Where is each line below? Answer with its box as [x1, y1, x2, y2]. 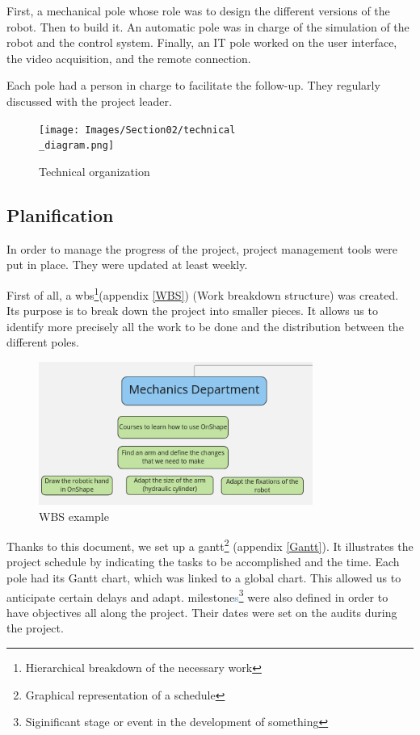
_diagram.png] [39, 140, 115, 152]
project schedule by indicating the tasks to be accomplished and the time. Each [6, 553, 400, 570]
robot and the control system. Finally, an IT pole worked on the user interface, [6, 34, 397, 51]
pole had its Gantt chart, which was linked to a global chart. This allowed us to [6, 569, 401, 586]
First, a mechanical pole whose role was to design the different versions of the [6, 2, 390, 19]
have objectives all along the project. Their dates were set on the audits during [6, 603, 397, 620]
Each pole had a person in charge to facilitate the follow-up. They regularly [6, 77, 380, 94]
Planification [6, 202, 114, 227]
